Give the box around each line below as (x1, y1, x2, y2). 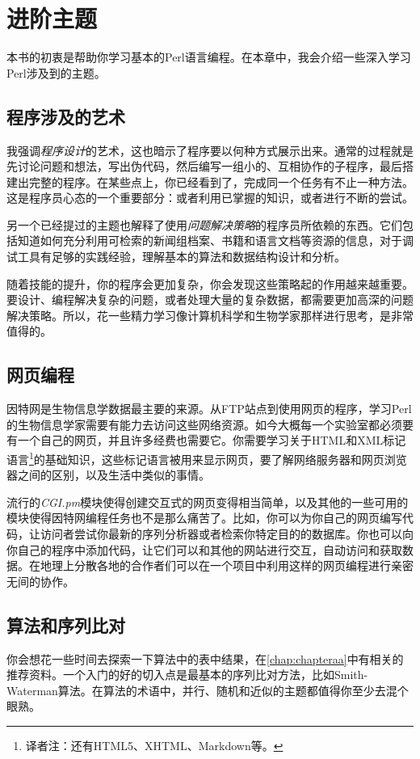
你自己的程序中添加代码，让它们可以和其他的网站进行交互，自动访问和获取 (6, 541, 402, 558)
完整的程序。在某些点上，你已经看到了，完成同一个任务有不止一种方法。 (28, 173, 414, 190)
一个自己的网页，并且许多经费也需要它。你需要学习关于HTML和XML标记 (17, 432, 406, 449)
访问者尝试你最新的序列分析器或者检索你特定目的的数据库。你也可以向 (40, 525, 414, 542)
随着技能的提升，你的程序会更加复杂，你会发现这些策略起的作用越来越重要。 (6, 275, 414, 292)
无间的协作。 (6, 572, 74, 589)
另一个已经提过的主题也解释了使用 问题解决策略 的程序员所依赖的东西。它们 (6, 216, 402, 233)
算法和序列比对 (6, 612, 125, 637)
